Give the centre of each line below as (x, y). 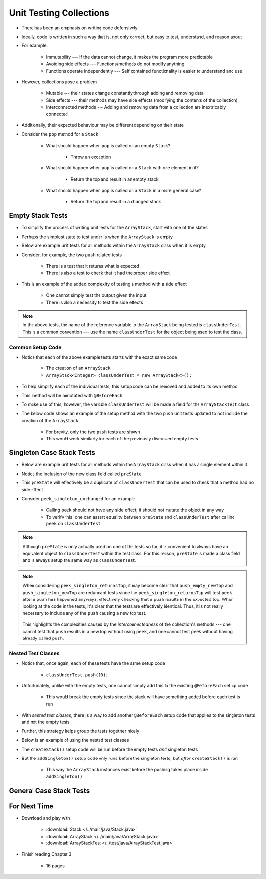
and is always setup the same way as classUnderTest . (80, 560)
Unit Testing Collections (59, 13)
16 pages (55, 865)
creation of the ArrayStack (50, 420)
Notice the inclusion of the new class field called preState (82, 474)
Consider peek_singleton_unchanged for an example (78, 498)
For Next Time (31, 806)
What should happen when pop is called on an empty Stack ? (108, 145)
